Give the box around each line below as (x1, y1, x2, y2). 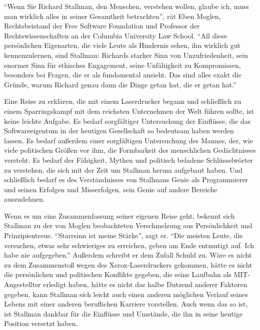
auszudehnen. (4, 194, 45, 204)
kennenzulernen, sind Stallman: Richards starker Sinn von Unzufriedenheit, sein (4, 49, 248, 60)
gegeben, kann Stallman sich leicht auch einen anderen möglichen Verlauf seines (4, 289, 248, 299)
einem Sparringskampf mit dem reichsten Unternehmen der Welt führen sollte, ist (4, 105, 254, 116)
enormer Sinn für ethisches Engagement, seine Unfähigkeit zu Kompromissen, (4, 59, 241, 70)
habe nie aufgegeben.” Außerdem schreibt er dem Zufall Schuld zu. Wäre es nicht (4, 250, 252, 260)
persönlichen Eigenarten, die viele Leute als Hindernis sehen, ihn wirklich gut (4, 40, 240, 50)
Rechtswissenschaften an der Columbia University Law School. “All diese (4, 30, 227, 40)
